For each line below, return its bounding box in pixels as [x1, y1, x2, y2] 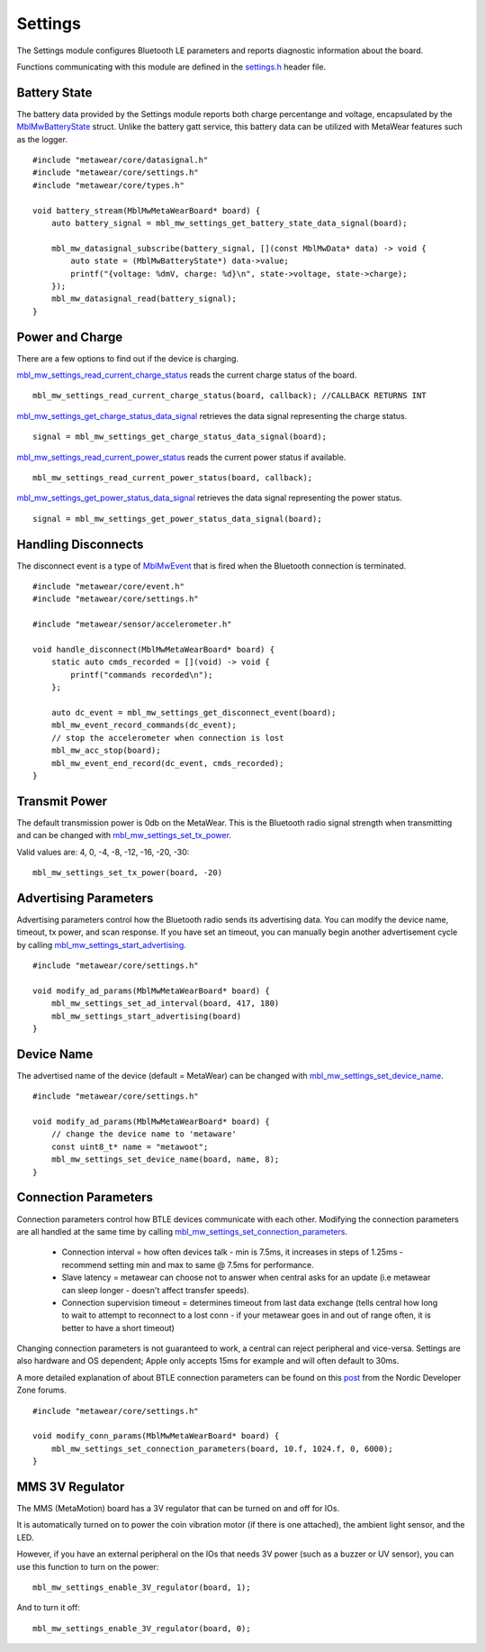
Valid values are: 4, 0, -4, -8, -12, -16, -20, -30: [16, 846, 190, 857]
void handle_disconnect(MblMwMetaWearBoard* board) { [32, 644, 274, 654]
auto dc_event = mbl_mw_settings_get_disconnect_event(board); [50, 707, 337, 717]
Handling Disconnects [16, 536, 144, 552]
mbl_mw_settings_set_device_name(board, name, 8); [50, 1155, 280, 1164]
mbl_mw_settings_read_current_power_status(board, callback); [32, 472, 313, 482]
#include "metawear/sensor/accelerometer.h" [32, 619, 233, 630]
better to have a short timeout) [61, 1322, 175, 1333]
